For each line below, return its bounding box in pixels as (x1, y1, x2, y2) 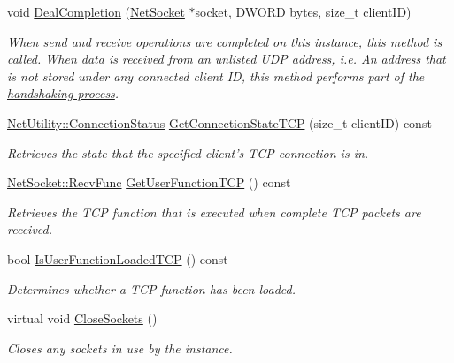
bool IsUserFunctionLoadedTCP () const (7, 249, 228, 268)
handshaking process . (7, 84, 119, 102)
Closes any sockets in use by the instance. (7, 338, 233, 357)
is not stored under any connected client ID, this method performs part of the (7, 66, 425, 85)
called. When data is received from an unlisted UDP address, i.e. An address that (7, 49, 446, 68)
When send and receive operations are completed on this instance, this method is (7, 32, 442, 50)
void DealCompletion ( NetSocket (7, 3, 185, 20)
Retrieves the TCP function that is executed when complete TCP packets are (7, 202, 421, 221)
